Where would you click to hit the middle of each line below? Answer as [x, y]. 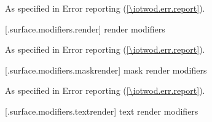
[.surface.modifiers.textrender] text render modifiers [102, 111]
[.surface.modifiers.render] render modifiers [85, 29]
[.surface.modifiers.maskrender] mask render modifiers [106, 70]
